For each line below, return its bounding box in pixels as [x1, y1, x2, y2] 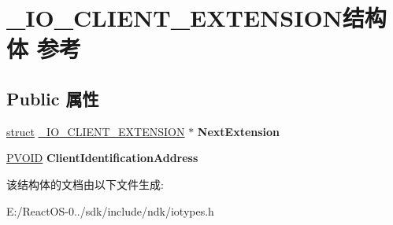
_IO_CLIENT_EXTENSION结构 [6, 2, 387, 34]
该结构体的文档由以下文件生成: [6, 175, 164, 192]
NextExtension [197, 123, 280, 139]
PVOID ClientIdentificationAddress [6, 149, 198, 166]
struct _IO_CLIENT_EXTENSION [6, 123, 185, 139]
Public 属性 [6, 86, 99, 110]
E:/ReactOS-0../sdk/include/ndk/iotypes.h [6, 202, 214, 219]
